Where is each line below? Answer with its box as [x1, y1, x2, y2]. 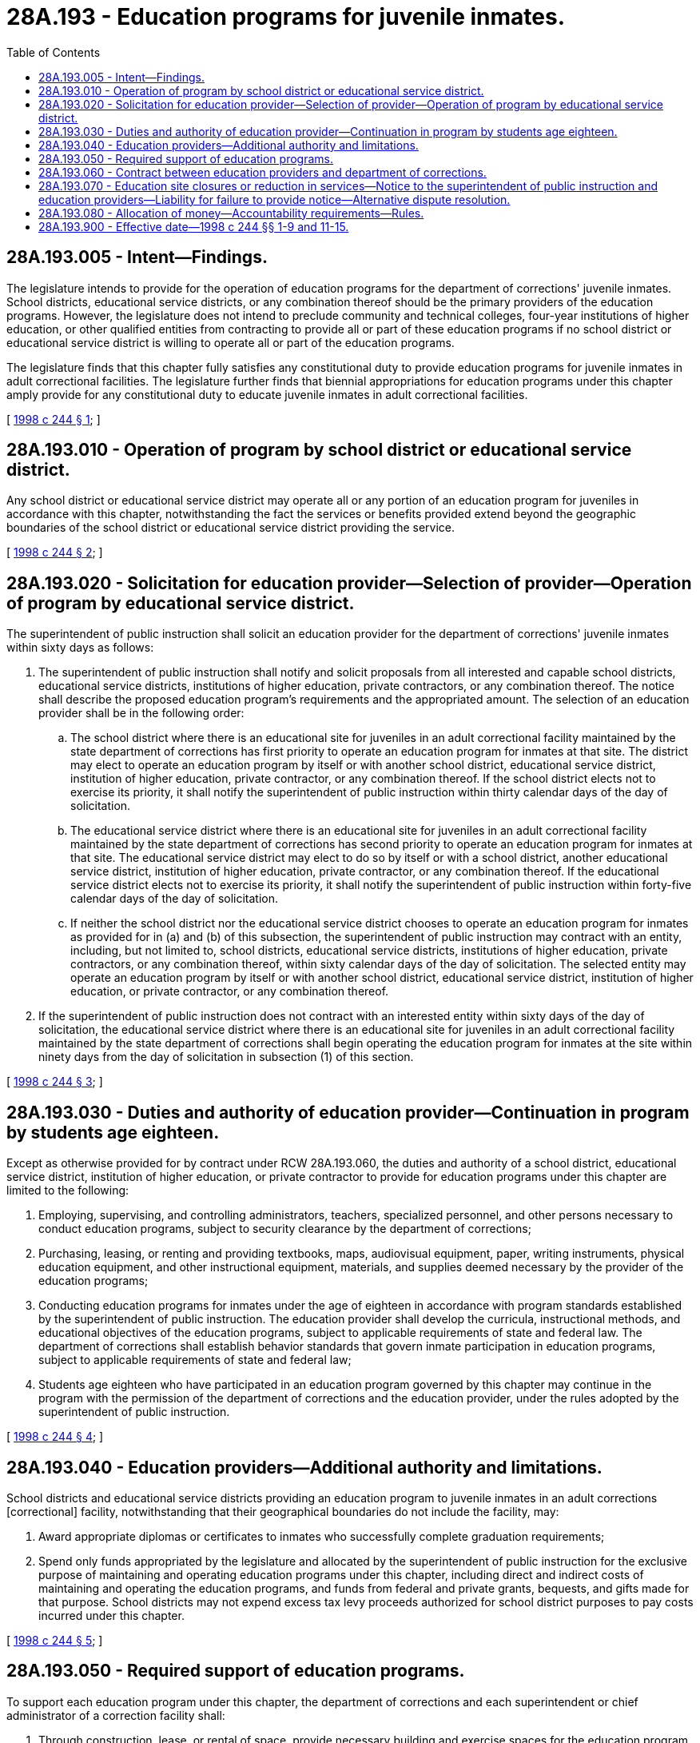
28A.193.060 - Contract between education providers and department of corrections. [38, 165, 487, 179]
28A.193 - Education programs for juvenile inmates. [6, 3, 565, 30]
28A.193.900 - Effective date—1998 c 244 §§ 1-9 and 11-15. [38, 219, 349, 233]
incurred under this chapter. [38, 1608, 185, 1622]
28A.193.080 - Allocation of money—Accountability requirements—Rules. [38, 205, 424, 220]
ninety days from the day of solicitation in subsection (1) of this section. [38, 1050, 414, 1064]
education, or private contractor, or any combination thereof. [70, 984, 389, 999]
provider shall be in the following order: [38, 706, 245, 720]
